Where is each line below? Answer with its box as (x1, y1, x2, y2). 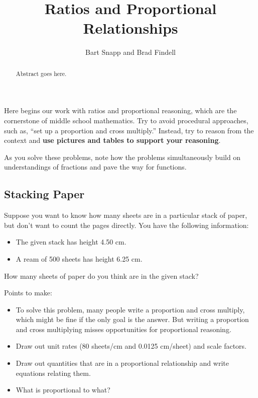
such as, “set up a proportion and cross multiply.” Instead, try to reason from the (4, 125, 254, 135)
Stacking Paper (4, 186, 85, 202)
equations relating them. (16, 367, 91, 378)
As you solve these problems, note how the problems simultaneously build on (4, 151, 241, 162)
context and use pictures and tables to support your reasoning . (4, 135, 221, 145)
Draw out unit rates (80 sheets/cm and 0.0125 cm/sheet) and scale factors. (16, 341, 247, 351)
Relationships (83, 18, 178, 38)
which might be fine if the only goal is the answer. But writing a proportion (16, 314, 249, 325)
